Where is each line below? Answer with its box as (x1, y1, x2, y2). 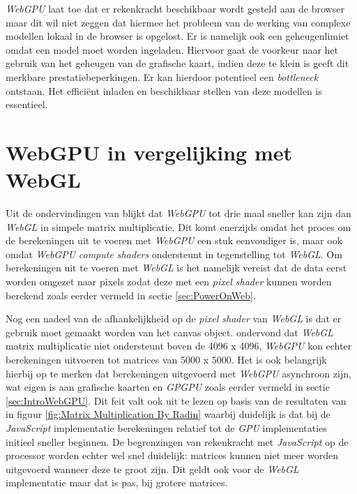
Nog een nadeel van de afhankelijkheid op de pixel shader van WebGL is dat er (6, 311, 342, 326)
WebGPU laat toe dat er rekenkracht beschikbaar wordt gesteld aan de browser (6, 1, 344, 15)
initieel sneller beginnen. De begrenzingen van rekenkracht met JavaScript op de (6, 434, 349, 449)
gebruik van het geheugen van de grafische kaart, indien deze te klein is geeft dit (6, 56, 349, 70)
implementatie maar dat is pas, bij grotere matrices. (6, 475, 228, 490)
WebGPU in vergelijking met (6, 137, 293, 166)
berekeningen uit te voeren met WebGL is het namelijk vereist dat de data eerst (6, 260, 347, 275)
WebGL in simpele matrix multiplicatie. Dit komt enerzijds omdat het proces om (6, 219, 351, 234)
